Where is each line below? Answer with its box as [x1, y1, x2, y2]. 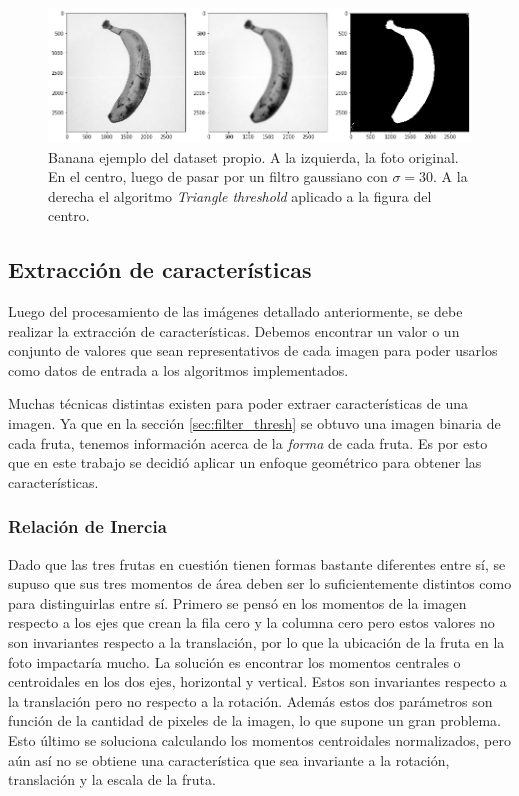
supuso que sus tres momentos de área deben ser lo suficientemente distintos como [8, 573, 512, 594]
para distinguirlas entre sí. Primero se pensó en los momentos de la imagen [8, 592, 467, 613]
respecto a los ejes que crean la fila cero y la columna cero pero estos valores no [8, 612, 495, 633]
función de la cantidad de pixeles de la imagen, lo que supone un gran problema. [8, 710, 501, 731]
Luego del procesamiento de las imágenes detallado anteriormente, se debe [8, 301, 463, 322]
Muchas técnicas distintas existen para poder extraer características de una [8, 393, 469, 414]
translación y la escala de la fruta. [8, 769, 216, 790]
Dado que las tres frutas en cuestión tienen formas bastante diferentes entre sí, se [8, 553, 506, 574]
